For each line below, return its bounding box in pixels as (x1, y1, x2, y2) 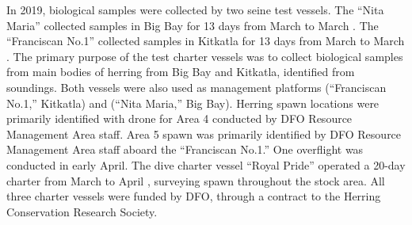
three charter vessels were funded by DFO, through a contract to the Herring (6, 188, 381, 204)
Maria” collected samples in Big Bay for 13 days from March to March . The (6, 17, 379, 33)
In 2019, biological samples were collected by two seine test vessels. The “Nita (6, 2, 384, 17)
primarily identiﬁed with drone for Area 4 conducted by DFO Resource (6, 110, 353, 127)
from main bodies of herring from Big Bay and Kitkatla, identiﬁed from (6, 63, 355, 80)
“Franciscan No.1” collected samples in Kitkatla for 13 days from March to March (6, 32, 405, 49)
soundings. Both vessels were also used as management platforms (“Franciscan (6, 78, 387, 95)
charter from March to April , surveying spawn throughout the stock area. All (6, 172, 385, 189)
